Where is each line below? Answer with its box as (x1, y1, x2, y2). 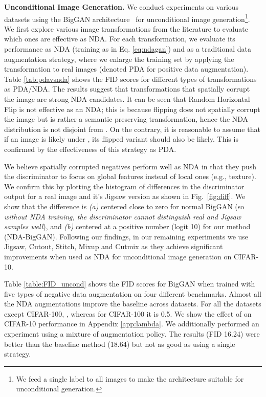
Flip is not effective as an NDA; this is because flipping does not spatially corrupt (4, 103, 260, 114)
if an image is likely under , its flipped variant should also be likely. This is (4, 134, 238, 144)
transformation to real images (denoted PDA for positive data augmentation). (4, 63, 249, 74)
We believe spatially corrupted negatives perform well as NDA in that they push (4, 161, 256, 171)
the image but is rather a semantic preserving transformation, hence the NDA (4, 114, 249, 124)
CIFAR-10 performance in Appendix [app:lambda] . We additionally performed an (4, 318, 259, 329)
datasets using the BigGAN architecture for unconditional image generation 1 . (4, 12, 250, 24)
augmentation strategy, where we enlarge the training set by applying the (4, 53, 234, 64)
